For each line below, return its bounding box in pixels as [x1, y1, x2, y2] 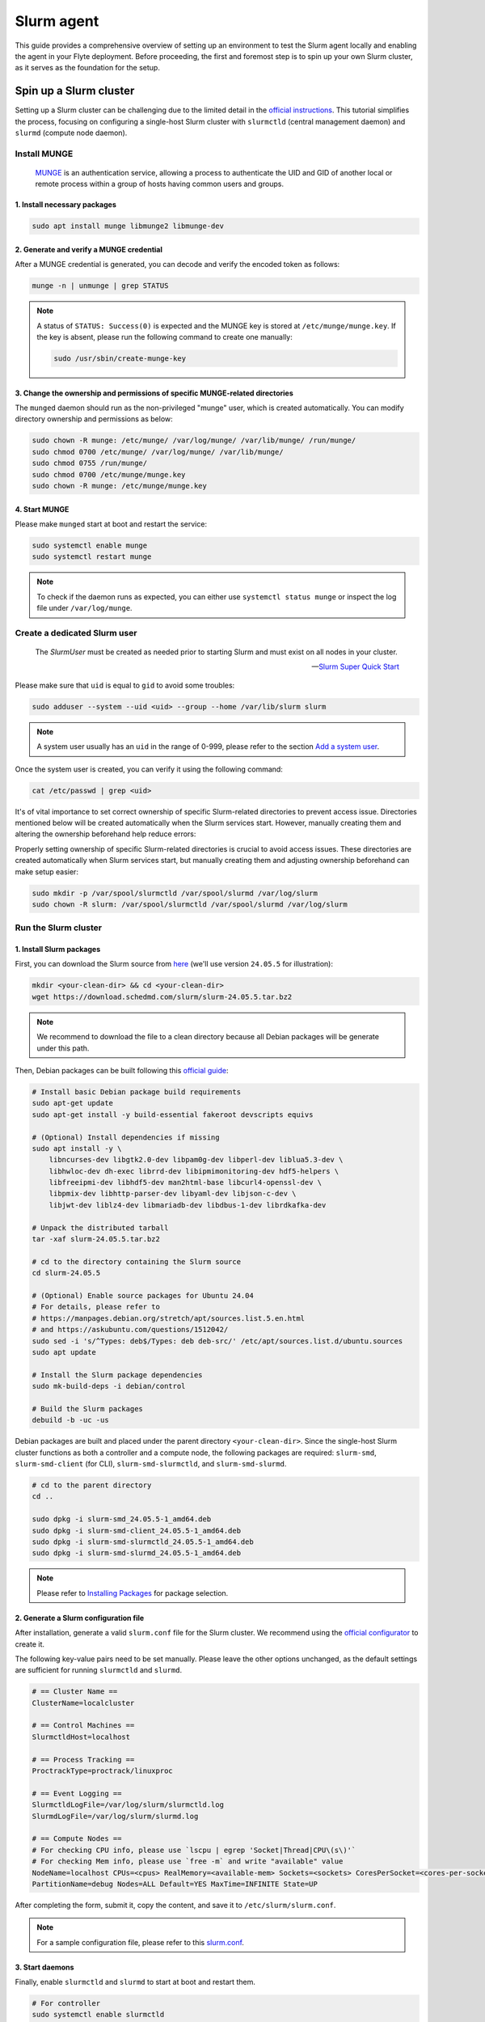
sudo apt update [32, 1347, 97, 1356]
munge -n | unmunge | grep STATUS [32, 281, 169, 290]
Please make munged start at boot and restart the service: [15, 518, 208, 529]
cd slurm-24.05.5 [32, 1268, 101, 1278]
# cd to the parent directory [32, 1481, 152, 1490]
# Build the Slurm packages [32, 1404, 143, 1413]
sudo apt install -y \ [32, 1144, 122, 1153]
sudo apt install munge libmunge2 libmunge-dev [32, 222, 224, 231]
